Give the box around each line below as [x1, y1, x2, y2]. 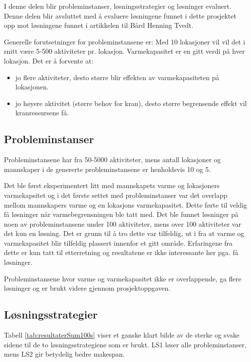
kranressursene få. [15, 107, 69, 118]
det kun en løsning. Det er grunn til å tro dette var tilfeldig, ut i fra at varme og [4, 228, 244, 238]
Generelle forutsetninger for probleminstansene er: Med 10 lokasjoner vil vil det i [4, 36, 245, 46]
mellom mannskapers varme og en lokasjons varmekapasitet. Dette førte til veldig [4, 199, 247, 210]
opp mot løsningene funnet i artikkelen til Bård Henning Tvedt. [4, 20, 193, 30]
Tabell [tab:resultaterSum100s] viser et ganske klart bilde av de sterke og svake [4, 330, 240, 340]
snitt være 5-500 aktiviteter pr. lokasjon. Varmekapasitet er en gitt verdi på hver [4, 46, 245, 56]
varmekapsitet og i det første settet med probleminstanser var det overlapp [4, 190, 228, 200]
